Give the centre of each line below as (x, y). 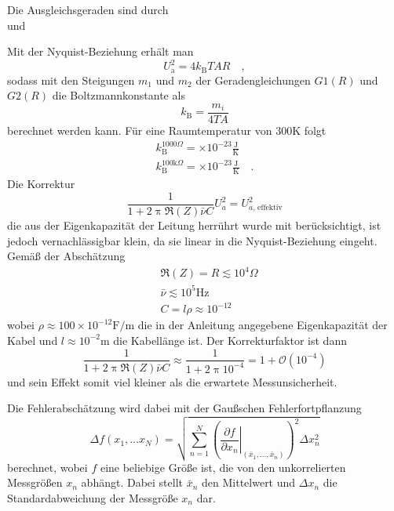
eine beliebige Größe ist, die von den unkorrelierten (223, 467)
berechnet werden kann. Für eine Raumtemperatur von (140, 130)
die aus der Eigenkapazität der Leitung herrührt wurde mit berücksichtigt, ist (194, 225)
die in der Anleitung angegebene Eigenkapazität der (263, 325)
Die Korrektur (41, 184)
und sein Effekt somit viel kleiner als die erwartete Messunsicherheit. (172, 381)
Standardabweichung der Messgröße (93, 497)
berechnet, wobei (47, 467)
